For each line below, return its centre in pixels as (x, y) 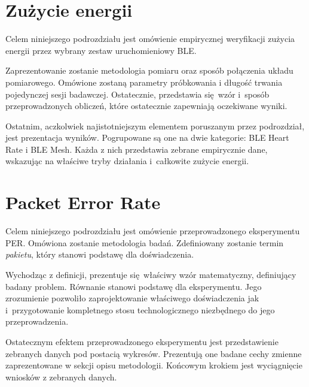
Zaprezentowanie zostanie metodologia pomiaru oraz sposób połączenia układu (149, 70)
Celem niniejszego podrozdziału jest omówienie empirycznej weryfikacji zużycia (150, 39)
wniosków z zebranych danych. (61, 377)
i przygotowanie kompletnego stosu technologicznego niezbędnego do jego (140, 309)
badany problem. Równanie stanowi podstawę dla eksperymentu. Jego (134, 286)
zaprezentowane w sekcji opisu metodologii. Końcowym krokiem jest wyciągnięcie (154, 365)
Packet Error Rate (83, 202)
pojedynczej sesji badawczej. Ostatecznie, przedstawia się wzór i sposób (137, 94)
